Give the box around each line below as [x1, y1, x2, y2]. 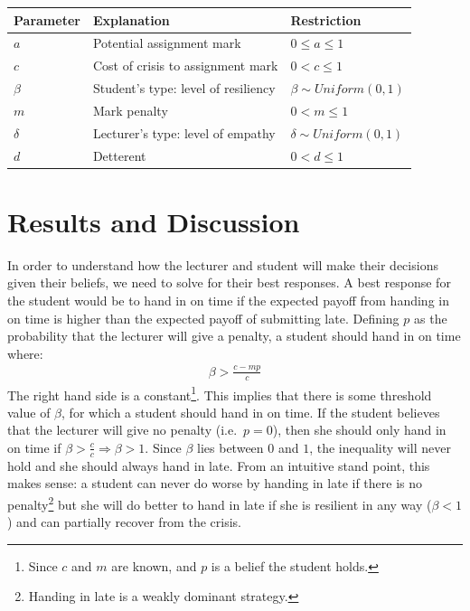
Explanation [92, 10, 170, 29]
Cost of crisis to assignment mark [92, 56, 278, 75]
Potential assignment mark [92, 33, 241, 52]
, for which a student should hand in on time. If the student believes [61, 402, 440, 421]
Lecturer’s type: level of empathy [92, 123, 276, 142]
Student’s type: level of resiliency [92, 79, 276, 98]
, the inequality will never [309, 437, 451, 456]
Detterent [92, 146, 146, 164]
